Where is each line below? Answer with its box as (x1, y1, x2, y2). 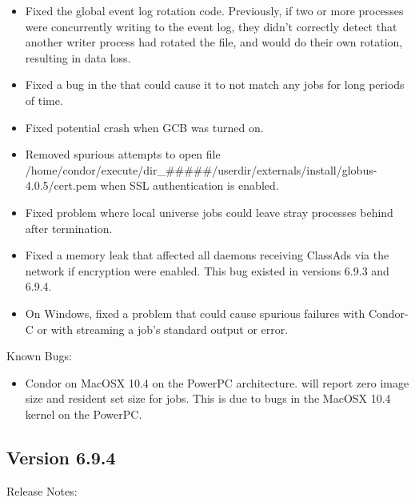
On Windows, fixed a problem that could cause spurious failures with (25, 304, 365, 321)
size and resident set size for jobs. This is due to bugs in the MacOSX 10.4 (25, 390, 391, 407)
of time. (25, 91, 63, 108)
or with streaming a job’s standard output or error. (37, 320, 289, 337)
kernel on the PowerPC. (25, 405, 142, 422)
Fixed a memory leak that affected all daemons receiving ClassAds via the (25, 247, 389, 263)
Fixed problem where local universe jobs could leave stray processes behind (25, 203, 393, 220)
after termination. (25, 219, 113, 236)
